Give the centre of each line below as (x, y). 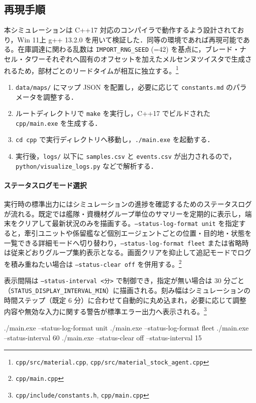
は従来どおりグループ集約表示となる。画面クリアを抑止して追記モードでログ (128, 252)
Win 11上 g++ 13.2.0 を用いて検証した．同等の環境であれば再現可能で (130, 39)
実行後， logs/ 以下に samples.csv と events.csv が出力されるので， (126, 156)
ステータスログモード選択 (45, 185)
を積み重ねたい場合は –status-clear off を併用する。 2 (93, 263)
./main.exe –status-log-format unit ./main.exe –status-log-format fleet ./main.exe (126, 328)
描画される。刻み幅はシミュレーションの (185, 290)
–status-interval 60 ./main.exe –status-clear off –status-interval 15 (103, 337)
